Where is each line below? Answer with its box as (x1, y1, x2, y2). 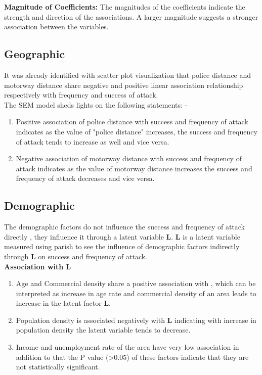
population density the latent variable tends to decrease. (16, 324, 191, 335)
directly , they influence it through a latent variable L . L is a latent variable (4, 231, 240, 242)
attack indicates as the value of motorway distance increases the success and (16, 163, 252, 173)
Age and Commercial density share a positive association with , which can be (16, 278, 256, 289)
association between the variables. (4, 21, 109, 32)
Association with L (4, 261, 71, 271)
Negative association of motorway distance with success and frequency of (16, 153, 242, 164)
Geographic (4, 46, 65, 62)
